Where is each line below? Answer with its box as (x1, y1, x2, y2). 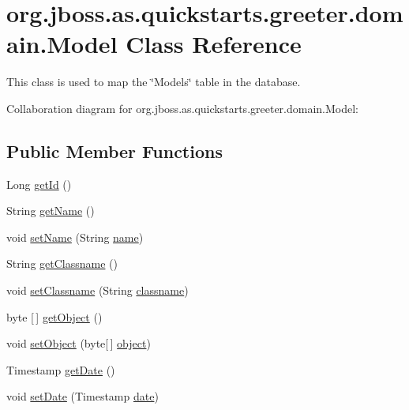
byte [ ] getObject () (6, 308, 103, 325)
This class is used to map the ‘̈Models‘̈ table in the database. (6, 73, 301, 90)
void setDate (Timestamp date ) (6, 388, 159, 404)
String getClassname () (6, 255, 118, 272)
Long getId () (6, 175, 72, 192)
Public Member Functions (6, 138, 223, 163)
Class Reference (126, 28, 302, 60)
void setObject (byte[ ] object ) (6, 335, 151, 352)
